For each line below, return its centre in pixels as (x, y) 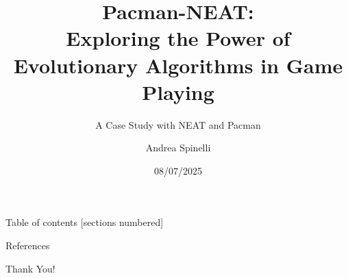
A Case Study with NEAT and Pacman (178, 124)
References (28, 245)
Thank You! (30, 268)
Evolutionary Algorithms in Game (178, 65)
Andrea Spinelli (178, 148)
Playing (178, 91)
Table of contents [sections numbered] (85, 222)
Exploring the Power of (178, 38)
